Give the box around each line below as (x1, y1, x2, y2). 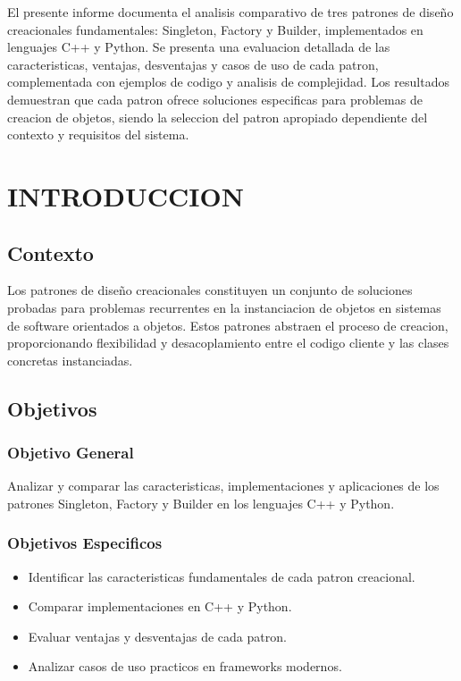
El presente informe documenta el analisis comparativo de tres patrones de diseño (7, 3, 454, 21)
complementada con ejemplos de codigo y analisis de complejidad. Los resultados (7, 72, 449, 91)
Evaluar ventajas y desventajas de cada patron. (28, 626, 287, 645)
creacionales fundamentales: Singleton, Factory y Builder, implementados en (7, 20, 423, 38)
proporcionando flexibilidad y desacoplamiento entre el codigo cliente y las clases (7, 333, 449, 352)
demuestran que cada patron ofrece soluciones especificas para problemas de (7, 89, 423, 108)
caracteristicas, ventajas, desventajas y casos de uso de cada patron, (7, 55, 379, 73)
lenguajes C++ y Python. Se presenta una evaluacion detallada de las (7, 38, 390, 56)
